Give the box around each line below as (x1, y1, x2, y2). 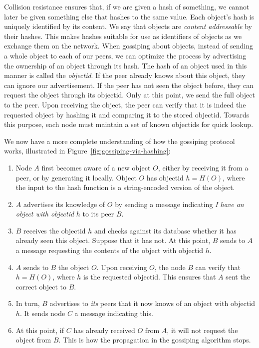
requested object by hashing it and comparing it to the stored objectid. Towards (4, 109, 250, 119)
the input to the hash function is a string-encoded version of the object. (15, 182, 235, 192)
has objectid (146, 172, 184, 182)
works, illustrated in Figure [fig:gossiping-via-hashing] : (4, 145, 171, 156)
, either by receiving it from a (158, 162, 249, 172)
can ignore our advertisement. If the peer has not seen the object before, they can (4, 79, 254, 90)
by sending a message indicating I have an (115, 198, 244, 209)
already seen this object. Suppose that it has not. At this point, (15, 235, 211, 245)
